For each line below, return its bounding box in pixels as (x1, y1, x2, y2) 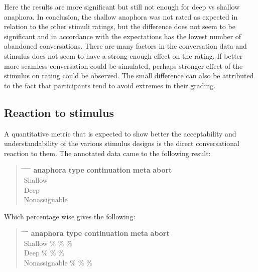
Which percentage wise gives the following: (4, 211, 136, 221)
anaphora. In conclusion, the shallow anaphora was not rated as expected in (4, 11, 238, 22)
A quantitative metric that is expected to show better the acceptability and (4, 128, 236, 139)
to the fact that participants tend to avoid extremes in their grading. (4, 80, 216, 90)
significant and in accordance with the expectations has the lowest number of (4, 31, 241, 41)
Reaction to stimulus (4, 104, 114, 120)
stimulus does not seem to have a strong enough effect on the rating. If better (4, 50, 243, 61)
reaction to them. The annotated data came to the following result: (4, 148, 211, 158)
